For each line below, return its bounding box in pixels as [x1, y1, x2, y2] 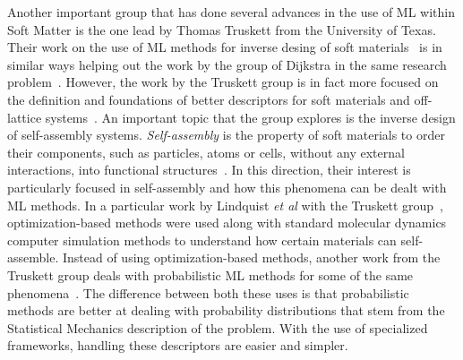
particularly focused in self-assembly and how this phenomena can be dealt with [7, 177, 447, 196]
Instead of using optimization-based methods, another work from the [62, 248, 441, 267]
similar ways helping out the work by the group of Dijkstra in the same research [7, 55, 447, 73]
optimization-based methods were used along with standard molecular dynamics [7, 213, 447, 232]
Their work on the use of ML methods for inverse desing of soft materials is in [7, 38, 442, 56]
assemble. [7, 248, 59, 267]
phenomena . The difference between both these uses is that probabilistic [7, 283, 409, 302]
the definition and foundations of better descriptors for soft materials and [7, 90, 410, 108]
